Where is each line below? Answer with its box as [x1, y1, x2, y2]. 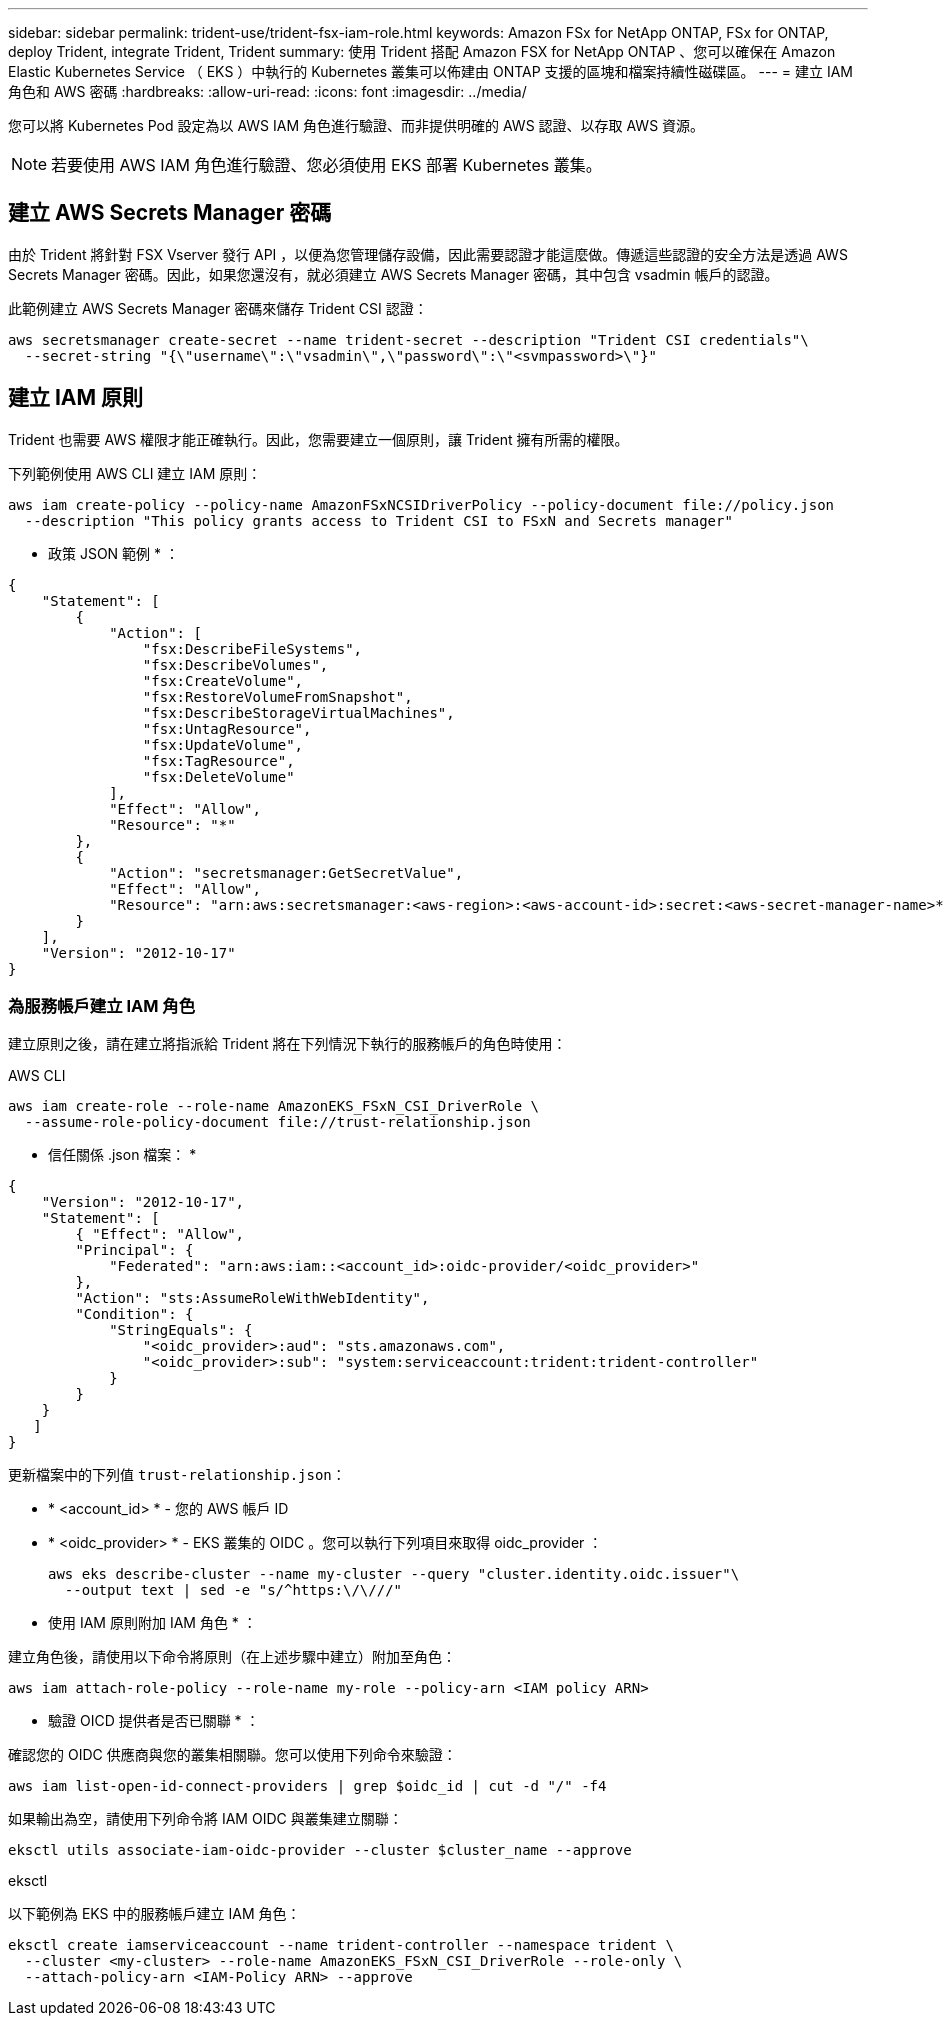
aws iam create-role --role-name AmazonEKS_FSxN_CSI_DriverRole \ [8, 1098, 540, 1115]
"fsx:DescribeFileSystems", [142, 640, 363, 657]
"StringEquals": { [109, 1322, 253, 1339]
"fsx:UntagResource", [142, 720, 312, 737]
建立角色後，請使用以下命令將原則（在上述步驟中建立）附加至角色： [8, 1648, 456, 1666]
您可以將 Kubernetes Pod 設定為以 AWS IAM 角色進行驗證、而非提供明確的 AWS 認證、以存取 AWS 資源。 [8, 117, 705, 134]
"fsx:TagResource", [142, 752, 295, 769]
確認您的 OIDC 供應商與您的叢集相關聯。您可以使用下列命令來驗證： [8, 1746, 457, 1764]
